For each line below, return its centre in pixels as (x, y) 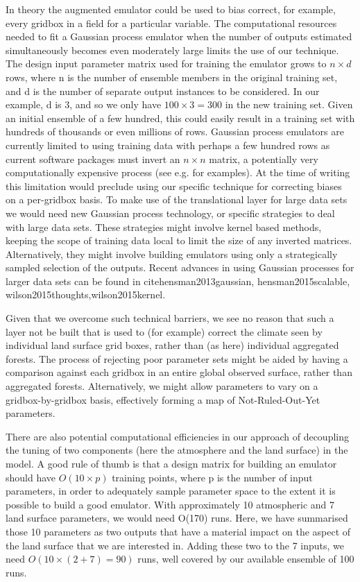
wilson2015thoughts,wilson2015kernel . (86, 294)
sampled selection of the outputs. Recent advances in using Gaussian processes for (180, 267)
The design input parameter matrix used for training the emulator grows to (166, 63)
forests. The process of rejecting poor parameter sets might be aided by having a (177, 358)
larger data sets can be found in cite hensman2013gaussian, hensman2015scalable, (178, 281)
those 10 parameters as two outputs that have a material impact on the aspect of (178, 531)
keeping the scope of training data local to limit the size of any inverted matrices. (179, 240)
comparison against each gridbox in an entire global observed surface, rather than (179, 372)
